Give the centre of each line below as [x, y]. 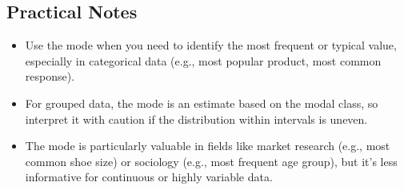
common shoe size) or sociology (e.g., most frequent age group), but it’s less [211, 161]
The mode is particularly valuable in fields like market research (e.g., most [208, 146]
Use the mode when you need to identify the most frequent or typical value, [211, 45]
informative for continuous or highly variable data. [149, 177]
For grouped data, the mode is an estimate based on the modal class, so [202, 103]
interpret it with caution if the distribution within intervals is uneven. [196, 119]
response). [50, 76]
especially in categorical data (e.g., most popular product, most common [203, 60]
